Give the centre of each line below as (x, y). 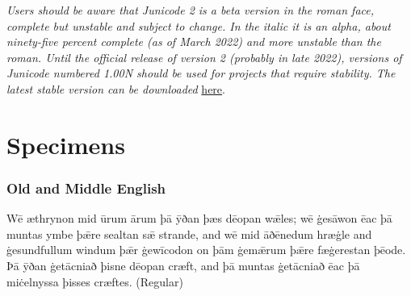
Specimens (66, 144)
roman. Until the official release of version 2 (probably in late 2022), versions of (204, 57)
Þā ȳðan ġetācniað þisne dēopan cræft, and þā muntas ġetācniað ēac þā (183, 265)
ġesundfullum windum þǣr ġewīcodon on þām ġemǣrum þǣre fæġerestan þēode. (206, 250)
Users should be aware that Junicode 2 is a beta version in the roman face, (191, 10)
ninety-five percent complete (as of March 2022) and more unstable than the (194, 42)
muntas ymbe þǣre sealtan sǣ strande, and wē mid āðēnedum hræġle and (189, 233)
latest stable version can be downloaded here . (116, 88)
